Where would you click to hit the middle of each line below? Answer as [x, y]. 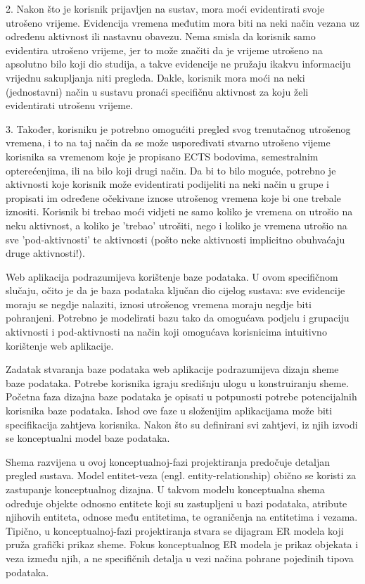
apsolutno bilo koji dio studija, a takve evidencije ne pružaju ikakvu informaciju [178, 64]
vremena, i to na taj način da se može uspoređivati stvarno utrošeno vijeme [168, 142]
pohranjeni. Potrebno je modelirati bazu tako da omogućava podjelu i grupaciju [178, 318]
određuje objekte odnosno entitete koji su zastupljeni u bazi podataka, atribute [177, 503]
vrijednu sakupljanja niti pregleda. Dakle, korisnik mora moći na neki [155, 77]
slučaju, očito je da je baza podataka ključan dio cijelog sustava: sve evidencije [175, 290]
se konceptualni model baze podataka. [88, 438]
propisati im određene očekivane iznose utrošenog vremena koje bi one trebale [173, 197]
